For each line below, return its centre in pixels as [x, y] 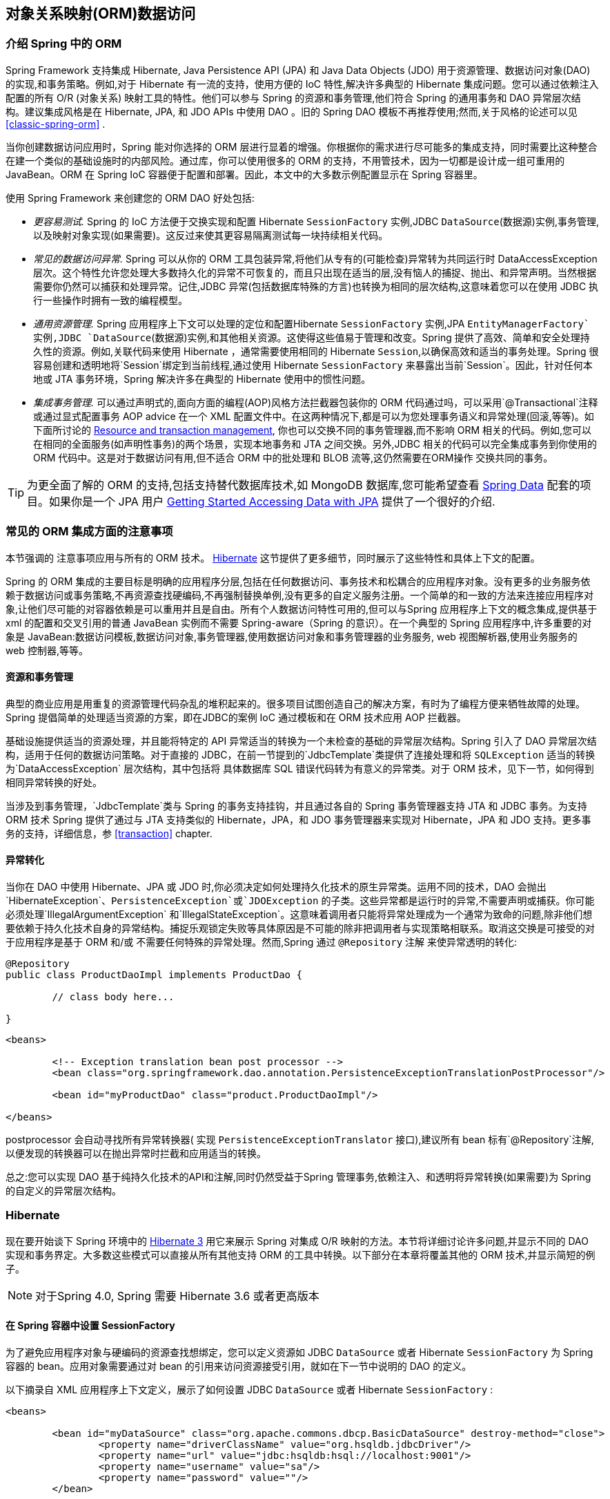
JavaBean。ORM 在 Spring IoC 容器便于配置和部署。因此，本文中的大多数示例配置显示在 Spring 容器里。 [244, 174]
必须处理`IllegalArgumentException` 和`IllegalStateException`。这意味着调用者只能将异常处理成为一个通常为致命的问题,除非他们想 [299, 914]
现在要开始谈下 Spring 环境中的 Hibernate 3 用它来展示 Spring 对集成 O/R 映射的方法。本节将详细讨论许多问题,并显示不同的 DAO [297, 1241]
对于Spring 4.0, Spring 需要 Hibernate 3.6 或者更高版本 [177, 1296]
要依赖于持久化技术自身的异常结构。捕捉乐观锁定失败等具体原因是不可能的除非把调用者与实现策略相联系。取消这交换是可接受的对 [300, 928]
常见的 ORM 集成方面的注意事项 [89, 532]
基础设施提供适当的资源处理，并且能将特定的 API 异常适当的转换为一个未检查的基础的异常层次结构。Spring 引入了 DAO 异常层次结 [301, 741]
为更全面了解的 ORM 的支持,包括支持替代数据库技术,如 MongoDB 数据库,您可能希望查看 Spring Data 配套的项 [309, 485]
